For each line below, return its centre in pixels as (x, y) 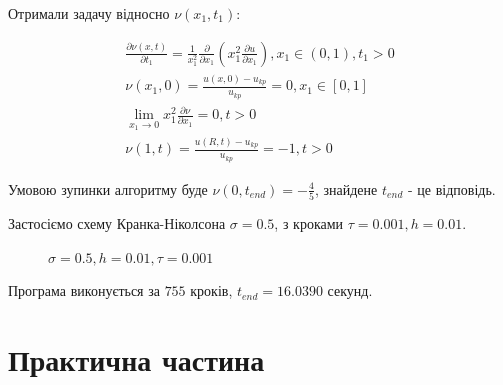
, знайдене (346, 188)
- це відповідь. (452, 188)
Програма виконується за (84, 290)
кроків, (211, 290)
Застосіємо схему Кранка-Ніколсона (117, 222)
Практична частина (136, 358)
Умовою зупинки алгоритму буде (108, 188)
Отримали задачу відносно (89, 13)
